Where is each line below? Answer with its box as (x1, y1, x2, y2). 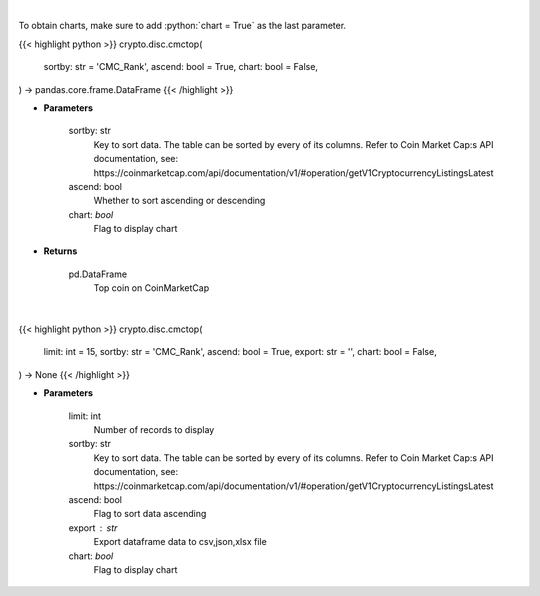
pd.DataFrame (68, 268, 128, 280)
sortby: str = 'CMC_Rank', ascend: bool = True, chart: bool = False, (43, 61, 319, 73)
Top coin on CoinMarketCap (93, 282, 210, 294)
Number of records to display (93, 423, 215, 435)
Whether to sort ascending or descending (93, 195, 266, 207)
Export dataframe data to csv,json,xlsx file (93, 536, 267, 548)
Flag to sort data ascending (93, 508, 207, 520)
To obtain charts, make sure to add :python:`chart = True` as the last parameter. (18, 20, 347, 32)
